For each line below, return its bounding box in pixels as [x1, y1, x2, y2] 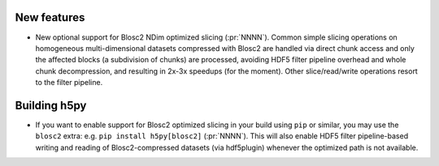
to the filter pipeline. [35, 78, 103, 87]
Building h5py [15, 98, 87, 113]
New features [15, 11, 85, 24]
